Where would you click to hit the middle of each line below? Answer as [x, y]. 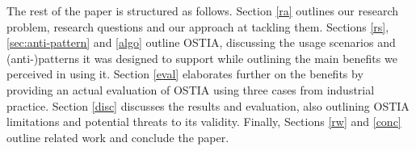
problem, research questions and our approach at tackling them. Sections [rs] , [198, 26]
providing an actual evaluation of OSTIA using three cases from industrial [191, 89]
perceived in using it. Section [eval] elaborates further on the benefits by [185, 74]
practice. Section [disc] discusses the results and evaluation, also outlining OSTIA [208, 105]
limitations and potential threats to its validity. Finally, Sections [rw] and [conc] [204, 122]
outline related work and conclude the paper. [118, 137]
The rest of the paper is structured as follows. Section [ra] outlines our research [203, 10]
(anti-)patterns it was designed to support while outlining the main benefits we [202, 58]
